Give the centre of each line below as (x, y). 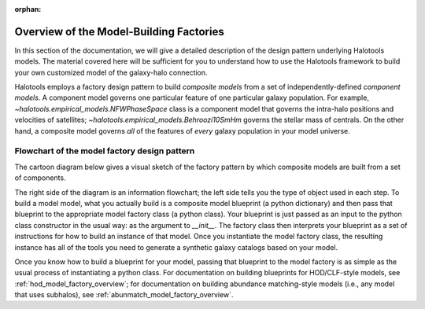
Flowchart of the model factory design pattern (105, 151)
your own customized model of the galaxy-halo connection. (111, 72)
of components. (40, 178)
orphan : (28, 9)
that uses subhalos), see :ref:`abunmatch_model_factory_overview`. (124, 295)
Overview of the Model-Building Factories (119, 31)
